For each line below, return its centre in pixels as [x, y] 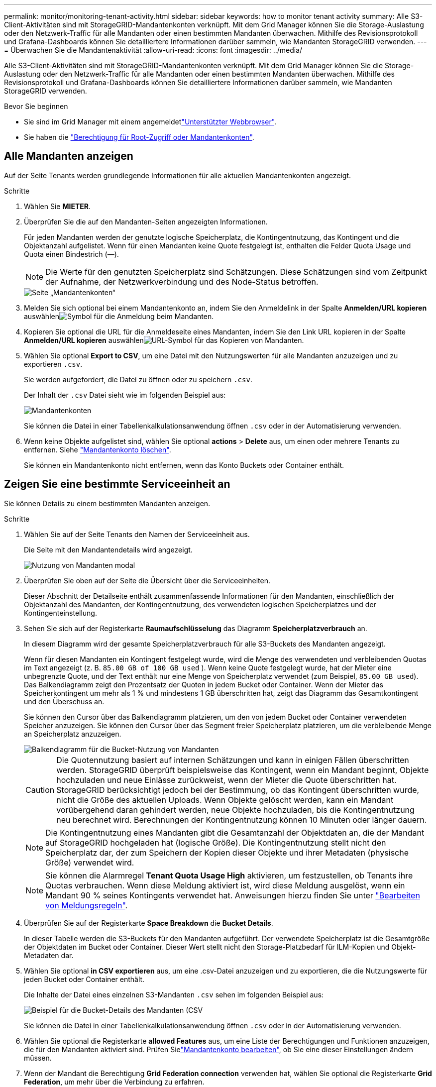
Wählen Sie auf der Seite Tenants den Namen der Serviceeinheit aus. [137, 534]
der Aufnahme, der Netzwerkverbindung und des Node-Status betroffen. [182, 281]
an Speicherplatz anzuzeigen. [73, 734]
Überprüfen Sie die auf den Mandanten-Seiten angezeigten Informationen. [146, 221]
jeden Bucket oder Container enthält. [84, 979]
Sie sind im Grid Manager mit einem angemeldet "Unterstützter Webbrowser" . [150, 122]
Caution [40, 790]
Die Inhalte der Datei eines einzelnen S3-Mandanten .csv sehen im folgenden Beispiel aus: [174, 994]
